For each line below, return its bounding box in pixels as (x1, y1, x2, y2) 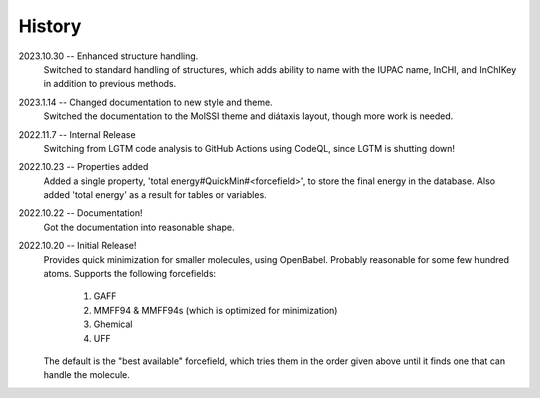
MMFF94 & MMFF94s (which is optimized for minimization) (93, 304, 338, 316)
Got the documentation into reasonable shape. (43, 221, 235, 233)
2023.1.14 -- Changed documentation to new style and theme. (18, 96, 274, 108)
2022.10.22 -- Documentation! (18, 207, 143, 219)
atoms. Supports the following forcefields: (43, 268, 217, 280)
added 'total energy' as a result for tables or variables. (43, 189, 267, 201)
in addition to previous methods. (43, 78, 177, 90)
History (18, 15, 82, 37)
